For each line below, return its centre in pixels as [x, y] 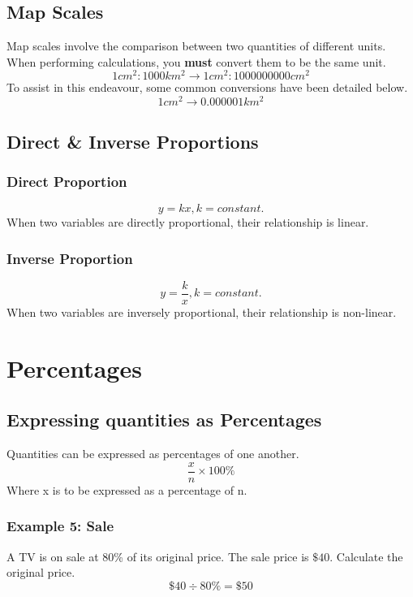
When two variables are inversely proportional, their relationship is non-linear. [202, 312]
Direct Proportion [67, 181]
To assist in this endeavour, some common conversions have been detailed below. [207, 87]
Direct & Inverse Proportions [133, 141]
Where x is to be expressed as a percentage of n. [127, 489]
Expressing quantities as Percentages [164, 420]
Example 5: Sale [60, 526]
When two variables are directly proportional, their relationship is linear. [188, 222]
